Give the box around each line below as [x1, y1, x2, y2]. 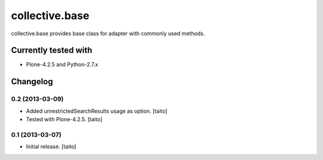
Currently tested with [11, 45, 93, 56]
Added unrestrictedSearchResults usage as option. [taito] [26, 107, 167, 115]
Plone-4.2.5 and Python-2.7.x [26, 61, 99, 68]
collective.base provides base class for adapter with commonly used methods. [11, 30, 205, 37]
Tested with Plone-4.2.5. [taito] [26, 116, 103, 122]
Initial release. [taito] [26, 143, 77, 150]
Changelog [11, 76, 53, 87]
